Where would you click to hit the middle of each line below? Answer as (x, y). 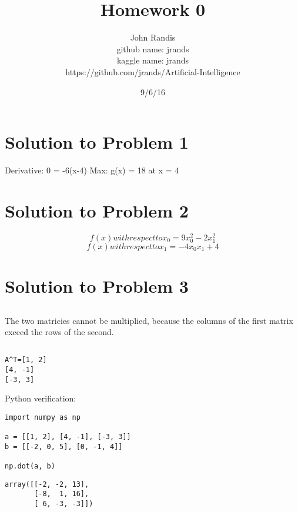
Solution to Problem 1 (97, 142)
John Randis (153, 37)
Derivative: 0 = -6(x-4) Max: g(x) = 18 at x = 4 (92, 170)
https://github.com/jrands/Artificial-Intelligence (153, 71)
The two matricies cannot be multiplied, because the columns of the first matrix (149, 320)
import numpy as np (43, 417)
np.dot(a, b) (30, 466)
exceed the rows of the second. (59, 332)
